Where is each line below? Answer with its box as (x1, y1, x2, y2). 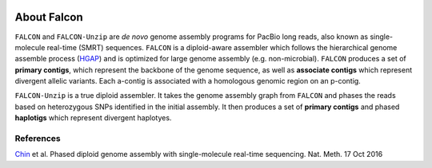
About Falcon (14, 10, 83, 24)
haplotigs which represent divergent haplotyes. (14, 113, 172, 123)
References (14, 133, 61, 144)
